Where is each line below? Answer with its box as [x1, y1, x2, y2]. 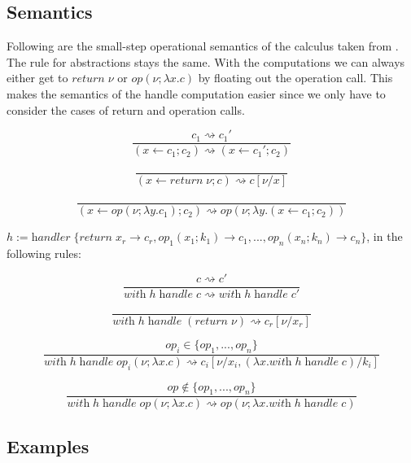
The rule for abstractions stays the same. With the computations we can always [7, 53, 405, 70]
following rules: [7, 245, 81, 262]
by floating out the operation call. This [198, 69, 393, 86]
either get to [7, 69, 68, 86]
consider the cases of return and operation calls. [7, 101, 245, 118]
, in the [366, 228, 403, 245]
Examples [7, 433, 90, 458]
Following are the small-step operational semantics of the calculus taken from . [7, 37, 399, 55]
